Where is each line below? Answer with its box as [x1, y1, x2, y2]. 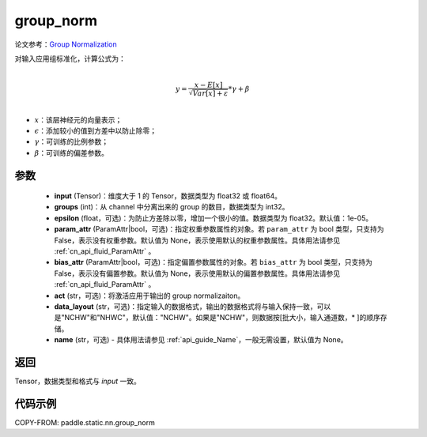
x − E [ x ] [194, 81, 223, 90]
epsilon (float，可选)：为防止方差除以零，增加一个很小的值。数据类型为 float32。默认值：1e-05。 [54, 213, 373, 223]
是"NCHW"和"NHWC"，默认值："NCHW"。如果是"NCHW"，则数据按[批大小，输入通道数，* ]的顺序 [54, 313, 381, 322]
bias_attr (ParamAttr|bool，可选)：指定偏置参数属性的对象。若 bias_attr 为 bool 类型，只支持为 [54, 258, 373, 267]
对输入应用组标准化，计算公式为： [14, 54, 126, 63]
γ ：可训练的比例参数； [34, 137, 109, 146]
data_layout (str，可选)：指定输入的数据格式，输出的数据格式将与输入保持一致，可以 [54, 302, 331, 311]
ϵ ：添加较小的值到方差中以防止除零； [34, 126, 157, 135]
